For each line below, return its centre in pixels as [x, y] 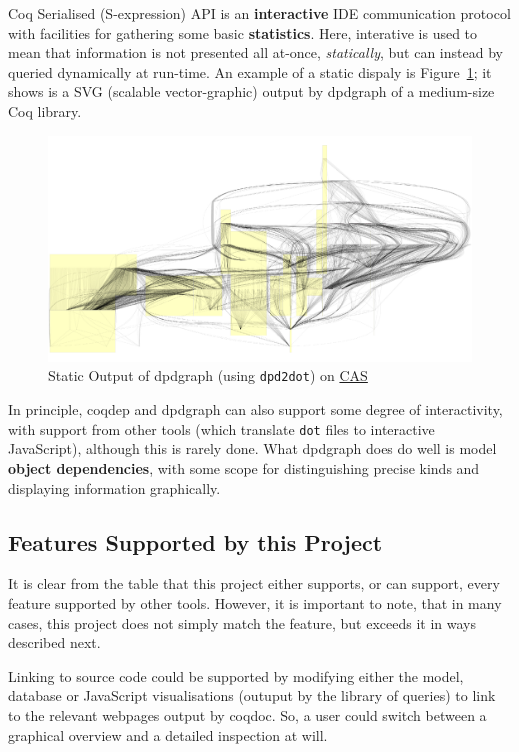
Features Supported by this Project [195, 541]
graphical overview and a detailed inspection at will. [168, 734]
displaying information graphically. [114, 487]
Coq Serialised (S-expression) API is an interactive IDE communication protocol [259, 13]
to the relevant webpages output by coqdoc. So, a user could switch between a [247, 714]
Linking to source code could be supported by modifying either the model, [236, 675]
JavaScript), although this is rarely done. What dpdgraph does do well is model [252, 448]
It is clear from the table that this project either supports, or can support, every [254, 583]
